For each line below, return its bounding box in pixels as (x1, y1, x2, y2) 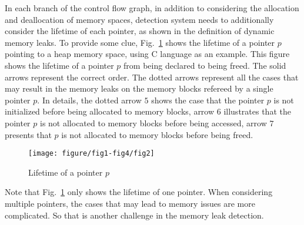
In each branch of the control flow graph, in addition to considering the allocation (5, 2, 299, 14)
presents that (5, 128, 52, 140)
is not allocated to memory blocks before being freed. (61, 128, 253, 140)
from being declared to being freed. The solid (123, 59, 286, 71)
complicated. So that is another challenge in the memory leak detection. (5, 209, 264, 221)
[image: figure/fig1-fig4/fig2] (28, 149, 155, 158)
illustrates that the (223, 105, 291, 117)
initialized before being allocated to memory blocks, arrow (5, 105, 215, 117)
